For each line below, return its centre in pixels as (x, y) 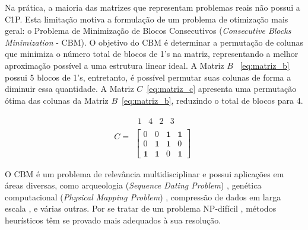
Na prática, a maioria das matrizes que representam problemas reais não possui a (153, 7)
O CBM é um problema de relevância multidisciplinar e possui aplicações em (145, 173)
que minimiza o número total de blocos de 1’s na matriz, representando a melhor (152, 54)
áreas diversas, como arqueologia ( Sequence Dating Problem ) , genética (133, 185)
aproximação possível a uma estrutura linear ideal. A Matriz (115, 65)
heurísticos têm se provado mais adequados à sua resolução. (113, 220)
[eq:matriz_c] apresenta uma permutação (222, 89)
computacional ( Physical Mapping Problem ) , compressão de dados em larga (143, 197)
